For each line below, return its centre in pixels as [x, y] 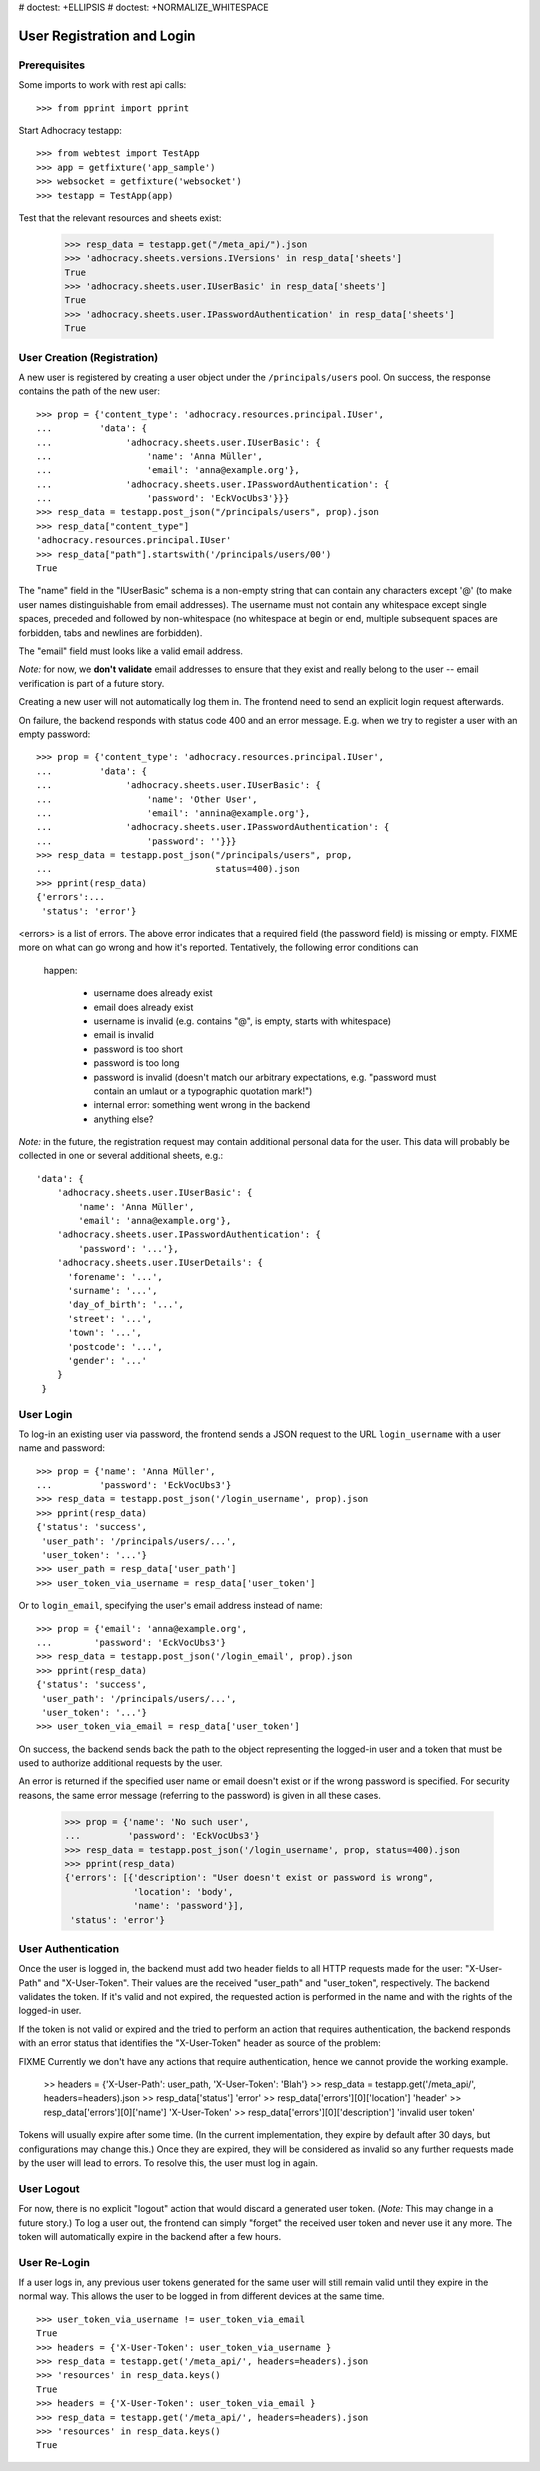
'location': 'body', [183, 1891]
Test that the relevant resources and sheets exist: [120, 217]
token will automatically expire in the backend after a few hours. [150, 2236]
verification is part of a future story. [91, 683]
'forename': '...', [115, 1276]
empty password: [54, 734]
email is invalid [124, 1035]
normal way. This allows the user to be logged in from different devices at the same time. [201, 2296]
